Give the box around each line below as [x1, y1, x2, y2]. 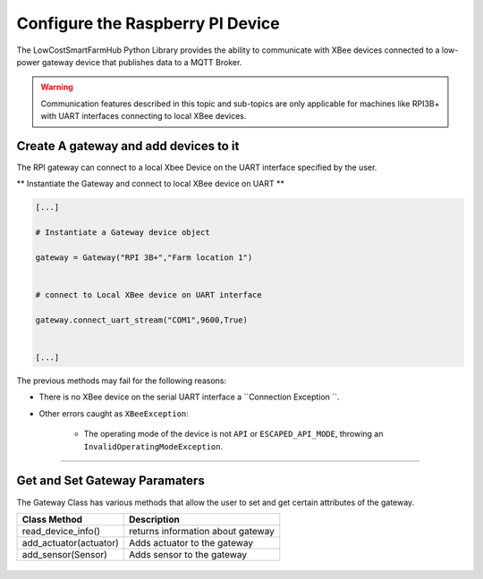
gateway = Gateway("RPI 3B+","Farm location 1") [35, 252, 253, 263]
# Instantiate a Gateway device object [35, 228, 210, 238]
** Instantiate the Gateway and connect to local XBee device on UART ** [16, 179, 285, 189]
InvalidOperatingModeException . [83, 441, 224, 451]
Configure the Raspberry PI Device [16, 13, 281, 33]
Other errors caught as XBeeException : [38, 407, 190, 419]
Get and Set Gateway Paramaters [16, 474, 205, 489]
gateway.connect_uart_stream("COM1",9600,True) [35, 315, 248, 325]
